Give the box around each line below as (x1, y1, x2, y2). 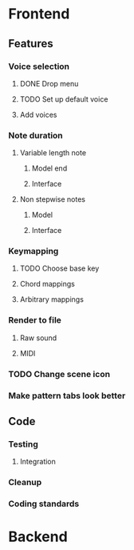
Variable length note (19, 148, 86, 158)
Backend (8, 528, 68, 546)
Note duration (8, 130, 64, 141)
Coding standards (8, 498, 80, 509)
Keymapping (8, 246, 59, 257)
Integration (19, 457, 56, 467)
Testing (8, 438, 38, 449)
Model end (31, 163, 68, 173)
